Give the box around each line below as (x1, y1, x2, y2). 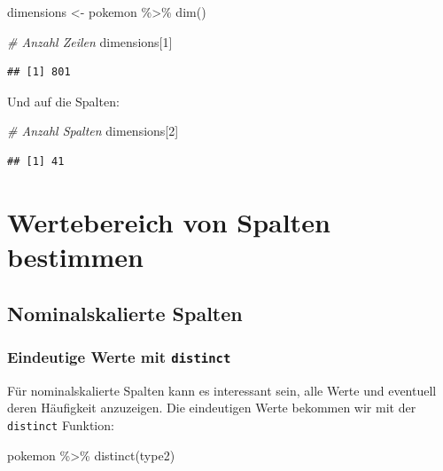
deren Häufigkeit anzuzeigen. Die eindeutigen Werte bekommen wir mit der (7, 398, 416, 417)
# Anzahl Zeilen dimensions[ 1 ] (7, 32, 173, 51)
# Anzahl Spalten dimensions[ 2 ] (7, 122, 179, 140)
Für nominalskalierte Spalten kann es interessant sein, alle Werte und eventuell (7, 381, 437, 399)
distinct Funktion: (7, 415, 114, 434)
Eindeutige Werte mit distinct (7, 345, 231, 367)
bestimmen (7, 238, 144, 274)
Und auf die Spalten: (7, 91, 120, 110)
